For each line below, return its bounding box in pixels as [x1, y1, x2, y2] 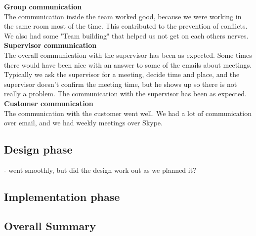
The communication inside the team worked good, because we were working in [4, 11, 242, 21]
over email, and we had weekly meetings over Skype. [4, 118, 163, 128]
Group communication [4, 1, 82, 11]
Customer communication [4, 98, 93, 108]
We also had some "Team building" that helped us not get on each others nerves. [4, 30, 249, 40]
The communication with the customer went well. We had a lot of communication [4, 108, 252, 118]
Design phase [4, 142, 73, 157]
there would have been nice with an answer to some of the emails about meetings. [4, 59, 252, 70]
